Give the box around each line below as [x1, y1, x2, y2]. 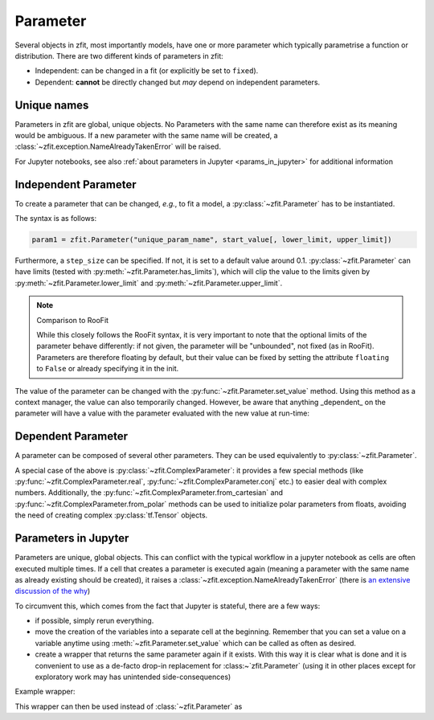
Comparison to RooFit [36, 315, 108, 325]
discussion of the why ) [14, 587, 91, 596]
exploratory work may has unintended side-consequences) [35, 672, 231, 682]
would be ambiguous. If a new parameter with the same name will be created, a [14, 131, 278, 141]
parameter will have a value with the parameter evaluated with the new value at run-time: [14, 408, 309, 418]
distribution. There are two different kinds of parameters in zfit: [14, 51, 224, 60]
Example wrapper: [14, 687, 76, 697]
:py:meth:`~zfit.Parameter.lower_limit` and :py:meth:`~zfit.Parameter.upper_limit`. [14, 278, 283, 288]
